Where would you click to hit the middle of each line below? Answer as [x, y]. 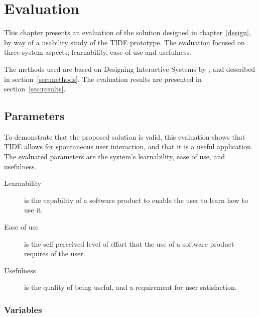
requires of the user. [55, 253]
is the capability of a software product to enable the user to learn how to [136, 200]
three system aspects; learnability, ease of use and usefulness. [98, 52]
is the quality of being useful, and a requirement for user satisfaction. [131, 287]
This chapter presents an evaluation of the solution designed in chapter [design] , [127, 32]
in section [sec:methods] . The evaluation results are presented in [103, 79]
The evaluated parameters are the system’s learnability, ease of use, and [115, 156]
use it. [34, 210]
